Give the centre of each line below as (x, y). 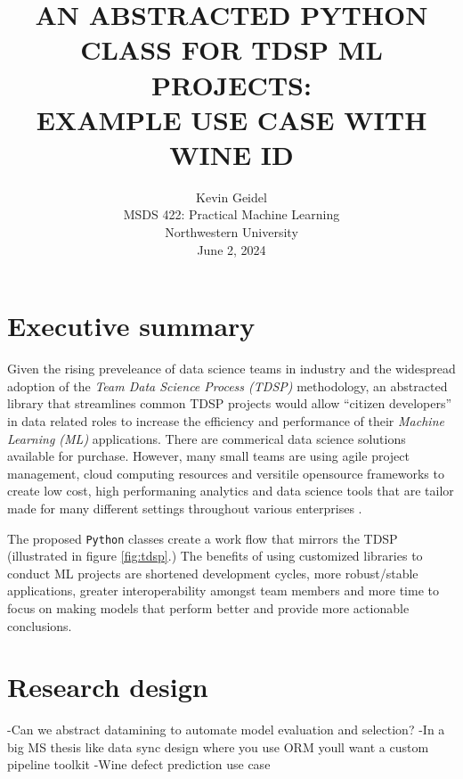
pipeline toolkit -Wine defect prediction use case (139, 764)
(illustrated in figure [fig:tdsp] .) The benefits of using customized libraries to (215, 556)
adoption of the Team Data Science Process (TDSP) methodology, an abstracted (227, 385)
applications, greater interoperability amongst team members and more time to (223, 590)
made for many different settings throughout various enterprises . (185, 508)
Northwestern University (231, 232)
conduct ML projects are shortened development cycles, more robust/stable (213, 573)
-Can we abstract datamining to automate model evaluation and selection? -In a (226, 730)
